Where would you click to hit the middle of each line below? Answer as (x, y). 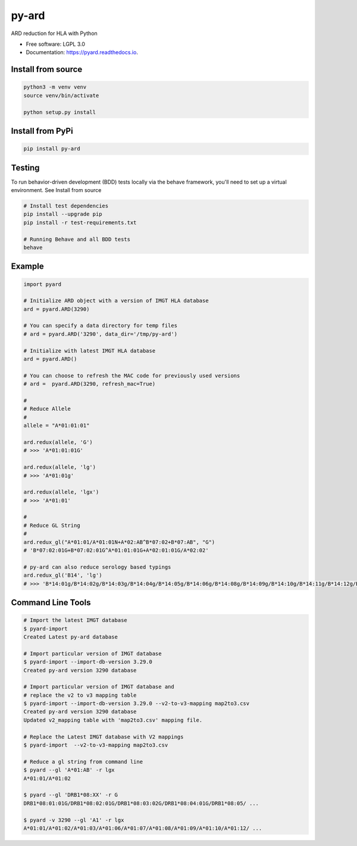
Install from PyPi (42, 131)
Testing (25, 167)
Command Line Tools (51, 603)
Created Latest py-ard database (71, 637)
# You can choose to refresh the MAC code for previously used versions (132, 375)
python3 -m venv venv (55, 87)
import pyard (43, 284)
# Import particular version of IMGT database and (99, 687)
